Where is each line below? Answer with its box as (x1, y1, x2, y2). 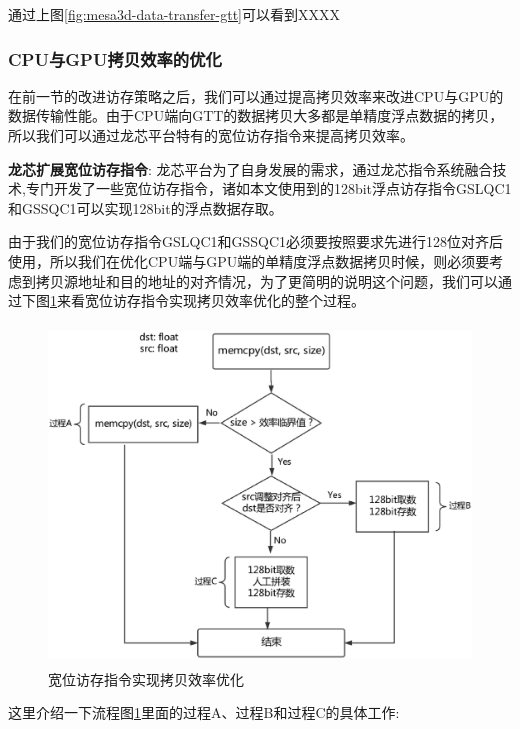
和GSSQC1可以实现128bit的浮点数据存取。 (8, 197, 283, 218)
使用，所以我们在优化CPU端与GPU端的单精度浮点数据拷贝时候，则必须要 (8, 250, 490, 271)
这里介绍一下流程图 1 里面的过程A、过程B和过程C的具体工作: (8, 702, 400, 723)
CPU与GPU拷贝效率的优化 (8, 46, 222, 71)
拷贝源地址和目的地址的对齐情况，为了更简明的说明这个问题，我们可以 (35, 270, 498, 291)
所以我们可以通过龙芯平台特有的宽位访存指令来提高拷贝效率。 (8, 125, 414, 145)
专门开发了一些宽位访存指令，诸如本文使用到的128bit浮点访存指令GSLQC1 (25, 178, 512, 199)
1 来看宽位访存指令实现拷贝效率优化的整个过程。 (50, 290, 365, 311)
